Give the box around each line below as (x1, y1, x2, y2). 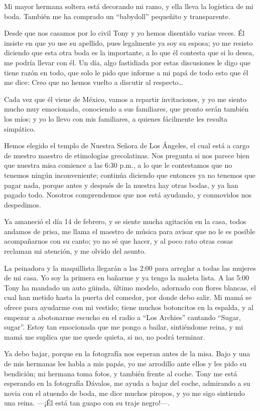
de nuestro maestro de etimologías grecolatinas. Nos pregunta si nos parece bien (4, 150, 249, 160)
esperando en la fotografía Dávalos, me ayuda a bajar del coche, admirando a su (4, 378, 250, 388)
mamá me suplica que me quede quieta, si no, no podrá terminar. (4, 331, 205, 342)
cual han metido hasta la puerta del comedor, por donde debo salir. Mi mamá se (4, 292, 252, 302)
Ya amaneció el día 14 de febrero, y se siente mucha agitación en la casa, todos (4, 216, 246, 227)
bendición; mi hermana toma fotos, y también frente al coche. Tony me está (4, 368, 237, 378)
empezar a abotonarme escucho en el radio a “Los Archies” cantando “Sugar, (4, 312, 241, 322)
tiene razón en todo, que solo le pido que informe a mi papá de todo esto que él (4, 67, 248, 77)
